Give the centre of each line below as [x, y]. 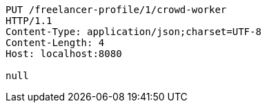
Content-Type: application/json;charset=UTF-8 [133, 32]
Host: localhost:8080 [64, 54]
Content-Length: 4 [55, 43]
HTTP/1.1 [29, 21]
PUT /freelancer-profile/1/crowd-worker [116, 10]
